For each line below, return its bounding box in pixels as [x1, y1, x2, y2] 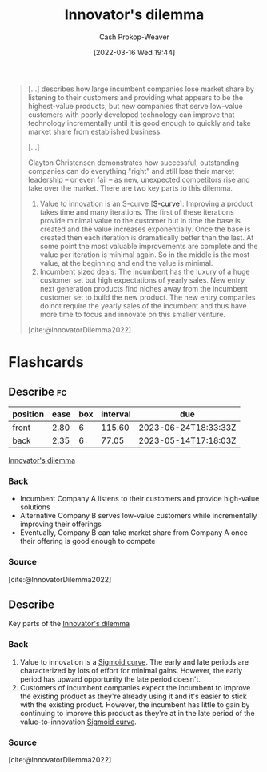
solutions [19, 502, 50, 512]
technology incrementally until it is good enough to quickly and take [27, 118, 252, 127]
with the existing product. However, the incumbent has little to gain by [19, 699, 250, 710]
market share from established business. [27, 127, 162, 136]
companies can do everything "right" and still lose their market [27, 166, 235, 175]
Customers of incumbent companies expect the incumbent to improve [19, 682, 251, 692]
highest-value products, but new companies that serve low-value [27, 101, 243, 111]
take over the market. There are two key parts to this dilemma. [27, 183, 233, 193]
